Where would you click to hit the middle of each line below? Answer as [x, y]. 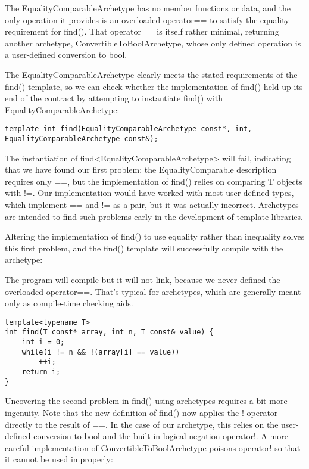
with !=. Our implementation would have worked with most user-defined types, [149, 193]
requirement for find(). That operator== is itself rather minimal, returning [142, 31]
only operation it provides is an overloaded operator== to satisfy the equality [147, 19]
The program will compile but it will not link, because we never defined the [143, 279]
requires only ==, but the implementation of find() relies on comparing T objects [154, 181]
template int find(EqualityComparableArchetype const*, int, [129, 129]
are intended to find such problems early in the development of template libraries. [154, 216]
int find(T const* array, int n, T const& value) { [109, 332]
